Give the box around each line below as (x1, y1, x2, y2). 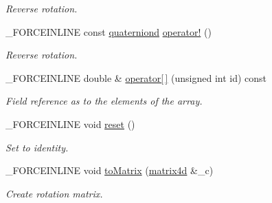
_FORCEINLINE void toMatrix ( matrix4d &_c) (5, 163, 214, 178)
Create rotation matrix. (5, 186, 103, 200)
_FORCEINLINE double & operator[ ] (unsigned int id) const (5, 70, 267, 85)
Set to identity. (5, 140, 69, 154)
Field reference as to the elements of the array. (5, 94, 203, 108)
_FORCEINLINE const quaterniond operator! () (5, 24, 212, 39)
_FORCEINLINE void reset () (5, 116, 135, 131)
